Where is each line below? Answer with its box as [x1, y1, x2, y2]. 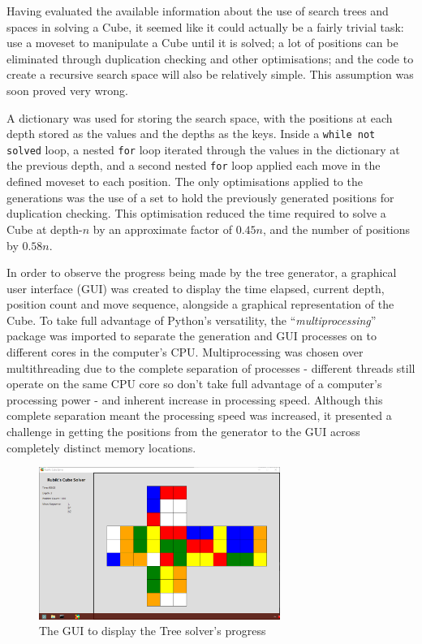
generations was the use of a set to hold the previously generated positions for [6, 188, 394, 205]
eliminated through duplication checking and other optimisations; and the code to [6, 50, 414, 67]
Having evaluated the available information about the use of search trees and [6, 2, 389, 19]
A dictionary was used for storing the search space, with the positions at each [6, 109, 393, 126]
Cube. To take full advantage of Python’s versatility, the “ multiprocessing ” [6, 311, 377, 328]
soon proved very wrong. [6, 81, 128, 98]
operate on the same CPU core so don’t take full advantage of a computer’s [6, 375, 382, 392]
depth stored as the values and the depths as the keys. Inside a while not [6, 125, 376, 142]
